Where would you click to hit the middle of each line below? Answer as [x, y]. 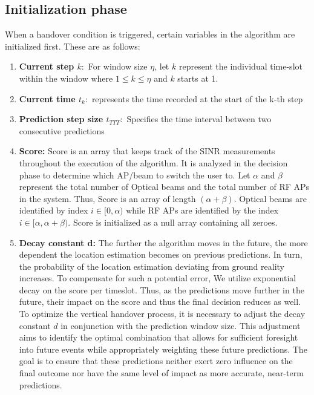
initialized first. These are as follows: [73, 46]
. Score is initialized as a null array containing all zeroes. [173, 222]
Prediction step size [61, 119]
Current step [47, 66]
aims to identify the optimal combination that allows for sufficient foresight [159, 337]
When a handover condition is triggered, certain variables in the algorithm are [150, 34]
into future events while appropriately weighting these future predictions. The [163, 349]
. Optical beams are [270, 198]
